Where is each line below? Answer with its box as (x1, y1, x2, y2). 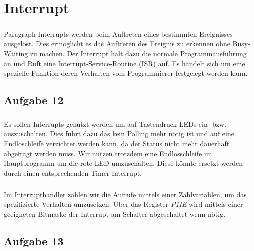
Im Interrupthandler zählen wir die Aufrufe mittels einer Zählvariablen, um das (4, 189, 247, 199)
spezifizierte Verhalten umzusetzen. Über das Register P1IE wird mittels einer (4, 199, 243, 209)
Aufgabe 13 (4, 233, 64, 248)
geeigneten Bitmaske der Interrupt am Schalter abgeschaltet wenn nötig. (4, 209, 226, 219)
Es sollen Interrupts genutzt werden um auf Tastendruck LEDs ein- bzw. (4, 118, 227, 129)
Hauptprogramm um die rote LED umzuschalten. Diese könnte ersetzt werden (4, 158, 243, 168)
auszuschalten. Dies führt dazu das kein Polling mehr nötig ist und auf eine (4, 128, 234, 139)
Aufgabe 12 (4, 92, 64, 108)
